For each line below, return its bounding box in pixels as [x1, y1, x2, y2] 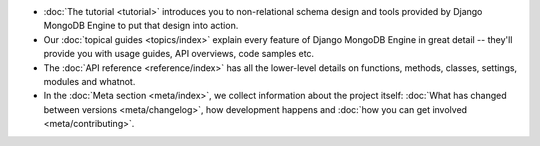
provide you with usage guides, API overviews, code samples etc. [43, 48, 315, 60]
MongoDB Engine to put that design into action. [43, 20, 239, 32]
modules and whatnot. [43, 75, 136, 87]
